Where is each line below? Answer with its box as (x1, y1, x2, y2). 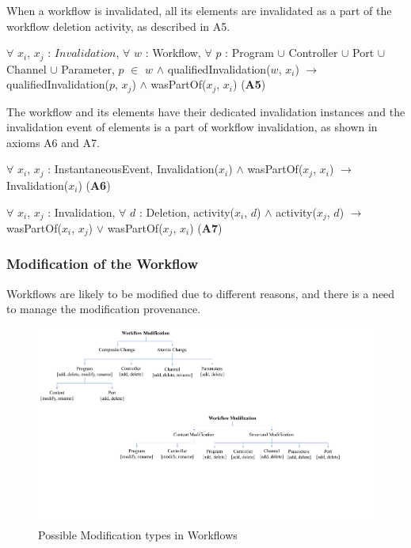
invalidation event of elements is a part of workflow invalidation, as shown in (6, 119, 378, 135)
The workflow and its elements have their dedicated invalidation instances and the (6, 103, 405, 119)
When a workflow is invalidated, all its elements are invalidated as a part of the (6, 2, 392, 18)
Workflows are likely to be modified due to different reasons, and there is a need (6, 285, 395, 301)
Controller (288, 44, 338, 61)
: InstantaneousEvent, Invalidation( (48, 161, 219, 177)
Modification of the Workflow (6, 254, 199, 274)
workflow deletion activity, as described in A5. (6, 17, 230, 34)
